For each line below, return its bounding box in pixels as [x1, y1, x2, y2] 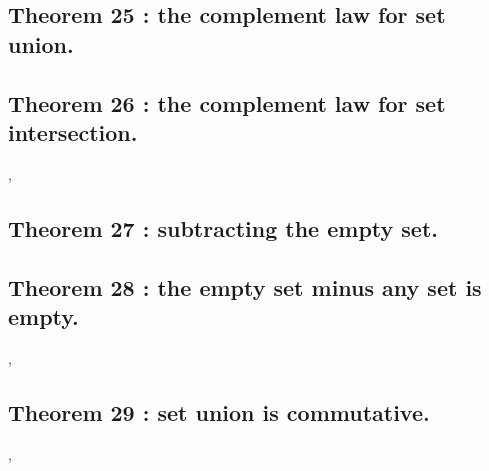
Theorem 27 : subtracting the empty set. [8, 212, 438, 243]
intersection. [8, 116, 138, 147]
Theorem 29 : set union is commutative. [8, 396, 430, 427]
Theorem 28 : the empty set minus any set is [8, 271, 482, 302]
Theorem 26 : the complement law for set [8, 87, 446, 118]
